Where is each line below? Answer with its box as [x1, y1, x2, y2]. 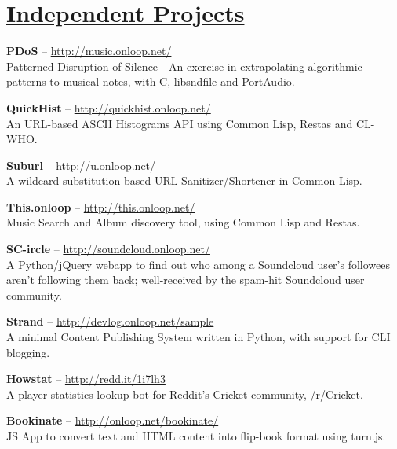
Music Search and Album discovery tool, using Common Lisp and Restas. [6, 214, 360, 230]
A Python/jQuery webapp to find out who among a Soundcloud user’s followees [6, 256, 390, 272]
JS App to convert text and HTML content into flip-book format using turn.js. [6, 428, 386, 443]
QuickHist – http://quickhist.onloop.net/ [6, 99, 211, 116]
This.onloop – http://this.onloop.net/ [6, 198, 195, 215]
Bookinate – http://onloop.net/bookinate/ [6, 412, 219, 429]
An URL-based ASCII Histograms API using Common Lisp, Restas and [6, 115, 353, 131]
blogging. [6, 344, 50, 360]
